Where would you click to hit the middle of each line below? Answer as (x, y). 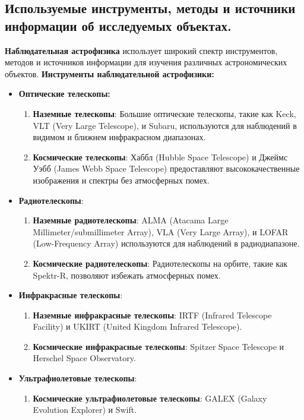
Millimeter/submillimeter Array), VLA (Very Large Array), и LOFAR (161, 231)
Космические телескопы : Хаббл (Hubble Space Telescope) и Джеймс (160, 157)
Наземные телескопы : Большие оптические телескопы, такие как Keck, (164, 113)
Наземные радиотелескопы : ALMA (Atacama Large (131, 220)
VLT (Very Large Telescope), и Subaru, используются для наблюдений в (165, 125)
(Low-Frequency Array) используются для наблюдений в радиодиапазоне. (166, 243)
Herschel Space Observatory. (84, 358)
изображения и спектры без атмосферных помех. (121, 180)
